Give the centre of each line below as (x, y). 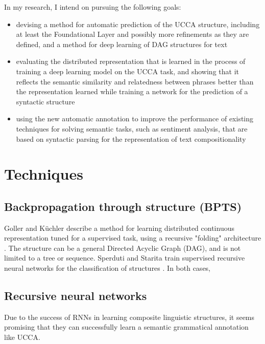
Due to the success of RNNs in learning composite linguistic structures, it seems (129, 317)
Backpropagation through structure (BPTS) (123, 206)
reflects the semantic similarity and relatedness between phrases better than (135, 81)
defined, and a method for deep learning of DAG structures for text (122, 44)
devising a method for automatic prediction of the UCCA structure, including (138, 24)
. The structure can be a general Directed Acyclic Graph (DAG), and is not (123, 248)
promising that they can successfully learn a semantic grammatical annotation (126, 327)
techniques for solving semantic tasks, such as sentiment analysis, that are (132, 128)
